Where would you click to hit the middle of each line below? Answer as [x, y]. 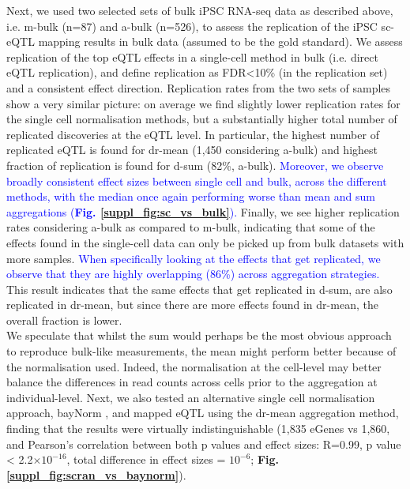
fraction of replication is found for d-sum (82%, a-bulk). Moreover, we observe [195, 165]
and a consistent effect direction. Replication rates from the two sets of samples [199, 87]
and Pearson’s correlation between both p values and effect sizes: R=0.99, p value [204, 444]
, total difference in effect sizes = [146, 459]
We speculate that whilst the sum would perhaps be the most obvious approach [199, 335]
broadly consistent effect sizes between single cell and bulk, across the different [197, 181]
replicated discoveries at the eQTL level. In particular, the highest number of [193, 134]
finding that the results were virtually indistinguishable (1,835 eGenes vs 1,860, [198, 429]
